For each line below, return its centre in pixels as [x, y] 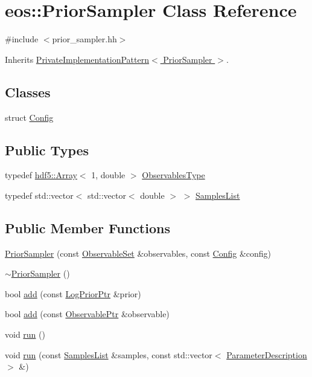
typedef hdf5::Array [41, 175]
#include [22, 39]
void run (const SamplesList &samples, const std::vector [109, 354]
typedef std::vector [39, 195]
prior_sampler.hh [84, 39]
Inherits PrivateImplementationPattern [77, 59]
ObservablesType [174, 175]
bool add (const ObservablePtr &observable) [87, 314]
